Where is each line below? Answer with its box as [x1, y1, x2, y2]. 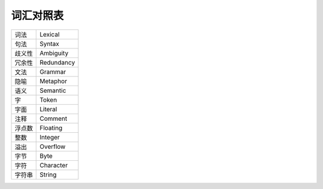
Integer [39, 133, 60, 141]
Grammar [39, 68, 66, 76]
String [39, 170, 57, 179]
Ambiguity [39, 48, 69, 57]
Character [39, 161, 68, 169]
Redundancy [39, 58, 75, 66]
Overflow [39, 142, 66, 151]
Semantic [39, 86, 66, 94]
